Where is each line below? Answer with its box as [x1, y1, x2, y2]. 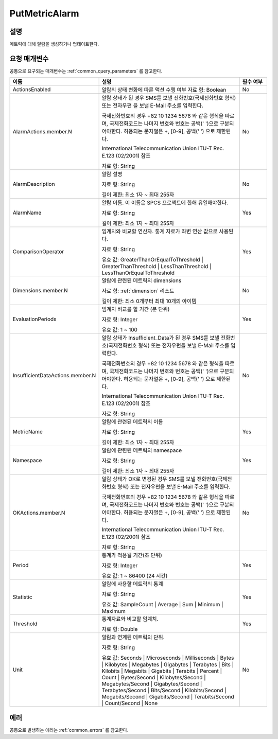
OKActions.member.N [12, 509, 65, 517]
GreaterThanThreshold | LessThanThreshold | [101, 263, 212, 270]
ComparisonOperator [12, 248, 64, 255]
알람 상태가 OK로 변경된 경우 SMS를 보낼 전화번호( [101, 476, 218, 483]
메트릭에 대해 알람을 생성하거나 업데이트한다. [9, 41, 99, 47]
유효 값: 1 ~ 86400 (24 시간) [101, 572, 168, 579]
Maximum [101, 608, 126, 615]
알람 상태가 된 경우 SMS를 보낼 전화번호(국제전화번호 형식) [101, 94, 236, 101]
